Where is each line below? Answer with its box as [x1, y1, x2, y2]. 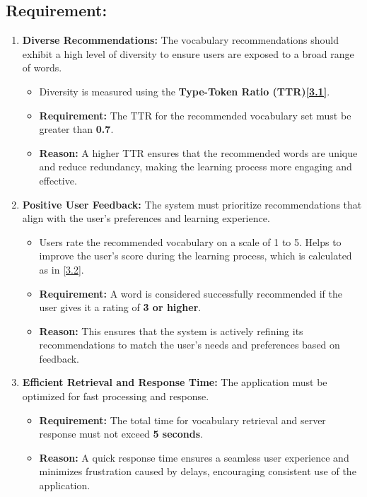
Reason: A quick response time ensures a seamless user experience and [39, 450, 349, 464]
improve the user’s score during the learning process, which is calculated [39, 248, 352, 263]
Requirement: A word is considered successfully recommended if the [39, 286, 342, 300]
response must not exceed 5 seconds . [39, 426, 203, 441]
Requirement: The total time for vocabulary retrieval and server [39, 412, 326, 427]
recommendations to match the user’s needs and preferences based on [39, 337, 340, 352]
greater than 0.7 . [39, 122, 114, 136]
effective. [39, 173, 77, 187]
